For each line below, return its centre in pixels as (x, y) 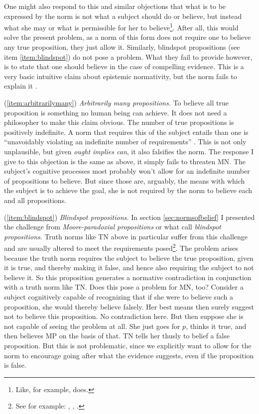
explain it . (21, 86)
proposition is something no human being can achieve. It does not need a (116, 112)
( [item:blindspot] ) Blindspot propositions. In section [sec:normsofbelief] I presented (129, 217)
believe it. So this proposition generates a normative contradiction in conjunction (128, 277)
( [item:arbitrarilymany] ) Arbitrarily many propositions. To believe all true (116, 103)
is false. (15, 365)
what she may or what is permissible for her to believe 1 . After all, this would (121, 27)
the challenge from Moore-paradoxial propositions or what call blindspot (113, 227)
